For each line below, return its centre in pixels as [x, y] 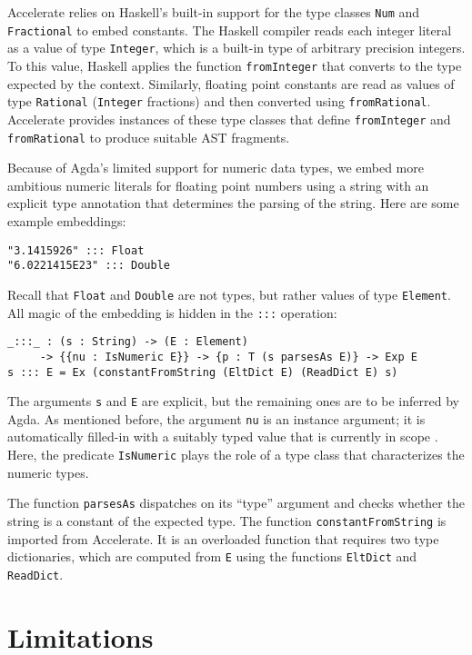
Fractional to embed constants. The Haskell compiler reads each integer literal [230, 30]
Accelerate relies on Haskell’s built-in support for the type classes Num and [214, 12]
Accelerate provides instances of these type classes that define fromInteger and [229, 119]
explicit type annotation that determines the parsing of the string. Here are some [233, 203]
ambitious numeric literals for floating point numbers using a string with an [218, 185]
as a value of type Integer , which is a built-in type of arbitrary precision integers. [236, 48]
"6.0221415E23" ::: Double [89, 266]
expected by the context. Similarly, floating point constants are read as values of [231, 83]
